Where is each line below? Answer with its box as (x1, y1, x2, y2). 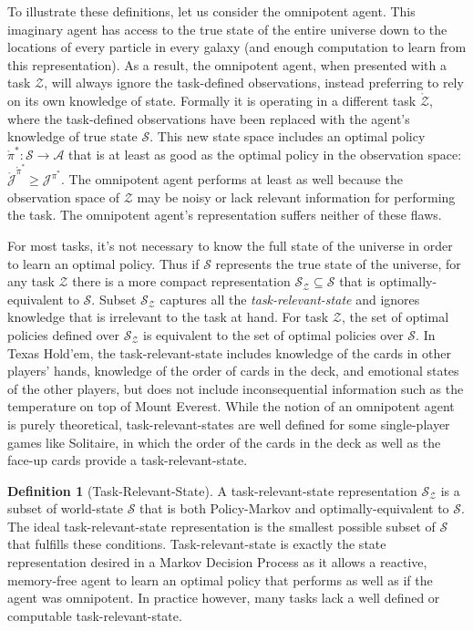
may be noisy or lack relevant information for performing (137, 187, 456, 206)
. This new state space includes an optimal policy (149, 127, 426, 146)
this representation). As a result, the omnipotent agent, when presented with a (7, 55, 447, 74)
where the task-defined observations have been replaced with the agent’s (7, 109, 410, 128)
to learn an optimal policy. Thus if (7, 253, 200, 273)
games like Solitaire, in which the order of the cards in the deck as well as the (7, 432, 441, 451)
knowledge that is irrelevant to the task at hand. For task (7, 307, 329, 326)
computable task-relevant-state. (7, 605, 182, 625)
